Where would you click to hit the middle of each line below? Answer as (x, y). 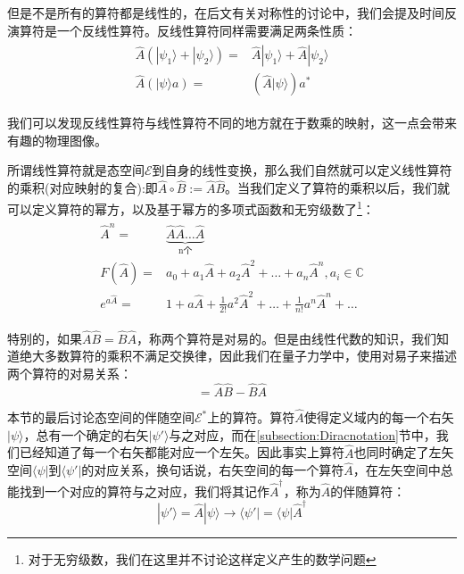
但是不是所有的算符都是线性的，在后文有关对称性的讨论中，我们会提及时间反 (232, 12)
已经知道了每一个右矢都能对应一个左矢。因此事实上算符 (182, 452)
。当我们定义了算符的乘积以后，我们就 (338, 188)
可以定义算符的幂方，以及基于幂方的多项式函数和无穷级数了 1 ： (191, 207)
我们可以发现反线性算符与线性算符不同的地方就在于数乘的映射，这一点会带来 (232, 123)
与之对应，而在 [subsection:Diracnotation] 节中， (302, 434)
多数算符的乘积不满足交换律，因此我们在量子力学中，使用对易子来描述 (250, 356)
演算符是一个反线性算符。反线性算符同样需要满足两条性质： (182, 30)
